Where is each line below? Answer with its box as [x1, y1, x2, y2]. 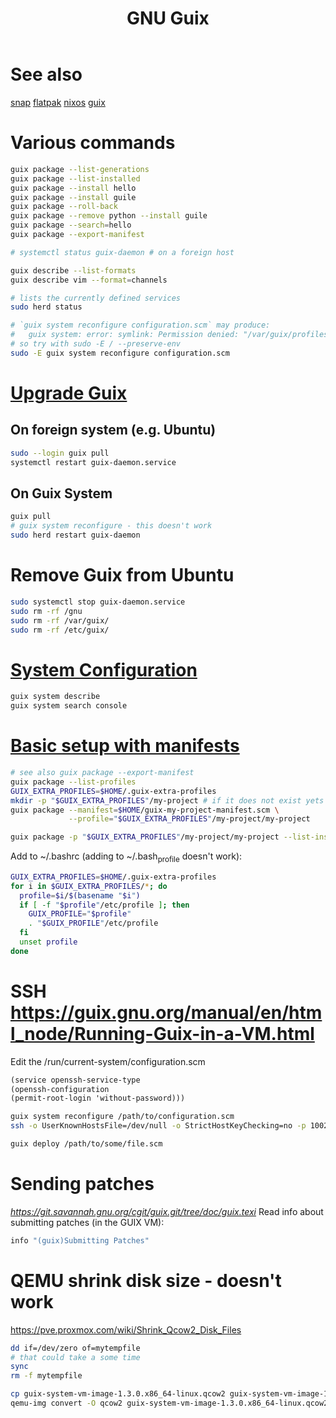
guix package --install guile [10, 192, 137, 202]
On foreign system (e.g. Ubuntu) [10, 422, 217, 439]
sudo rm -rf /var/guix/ [10, 615, 110, 626]
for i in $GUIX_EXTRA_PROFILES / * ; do [10, 881, 168, 891]
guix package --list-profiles [10, 777, 137, 787]
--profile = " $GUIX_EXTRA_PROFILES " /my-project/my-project [68, 814, 311, 824]
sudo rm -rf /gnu [10, 606, 83, 616]
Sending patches [10, 1173, 155, 1196]
